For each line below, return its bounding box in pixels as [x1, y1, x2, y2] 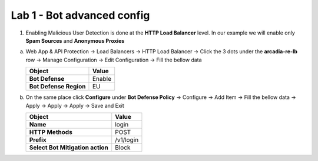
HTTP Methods [29, 128, 73, 136]
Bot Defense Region [29, 83, 86, 91]
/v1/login [115, 135, 139, 143]
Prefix [29, 135, 47, 143]
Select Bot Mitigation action [29, 143, 108, 152]
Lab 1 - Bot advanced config [11, 9, 150, 22]
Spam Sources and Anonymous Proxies [25, 37, 125, 44]
